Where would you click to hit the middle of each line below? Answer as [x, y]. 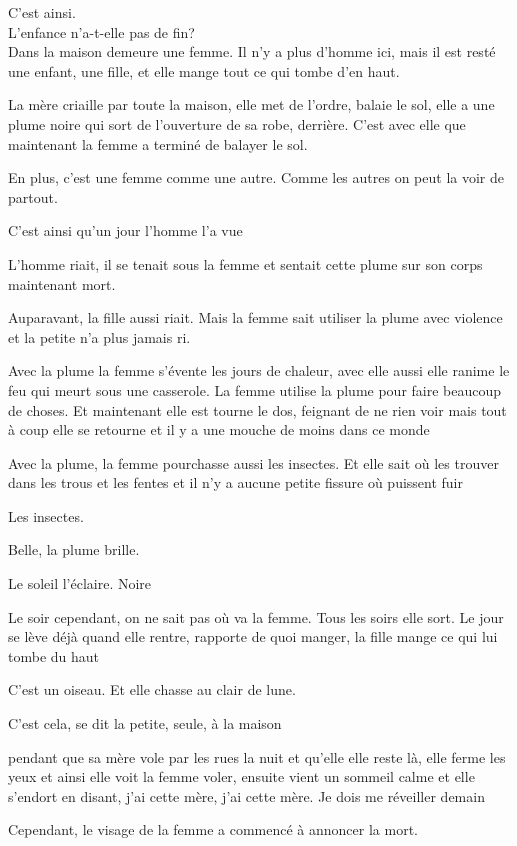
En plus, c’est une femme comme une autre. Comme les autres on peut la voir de [256, 177]
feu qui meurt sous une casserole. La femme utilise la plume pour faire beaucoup [255, 389]
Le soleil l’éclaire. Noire [80, 583]
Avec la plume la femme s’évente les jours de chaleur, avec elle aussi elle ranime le [259, 370]
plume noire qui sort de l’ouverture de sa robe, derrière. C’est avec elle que [237, 123]
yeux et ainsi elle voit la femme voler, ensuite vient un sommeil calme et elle [241, 776]
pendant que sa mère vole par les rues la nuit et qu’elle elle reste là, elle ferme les [257, 756]
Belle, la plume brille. [74, 549]
